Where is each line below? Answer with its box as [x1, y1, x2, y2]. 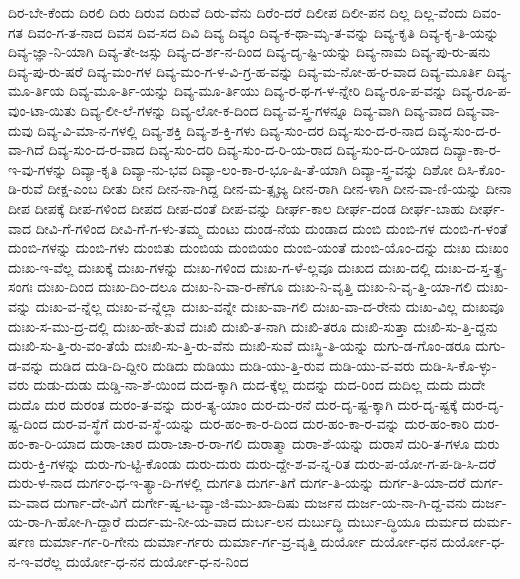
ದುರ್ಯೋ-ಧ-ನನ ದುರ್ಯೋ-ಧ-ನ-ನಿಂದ [66, 550, 249, 571]
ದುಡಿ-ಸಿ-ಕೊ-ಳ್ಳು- [419, 354, 497, 375]
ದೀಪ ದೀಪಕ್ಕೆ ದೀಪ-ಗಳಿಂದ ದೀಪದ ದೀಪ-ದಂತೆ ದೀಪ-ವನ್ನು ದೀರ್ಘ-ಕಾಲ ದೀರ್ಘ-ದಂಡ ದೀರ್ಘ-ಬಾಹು [8, 197, 465, 218]
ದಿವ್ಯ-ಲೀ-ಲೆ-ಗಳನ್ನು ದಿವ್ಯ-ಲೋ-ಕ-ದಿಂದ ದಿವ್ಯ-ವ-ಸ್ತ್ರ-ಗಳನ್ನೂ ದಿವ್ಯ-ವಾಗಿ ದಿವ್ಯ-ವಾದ [80, 99, 452, 120]
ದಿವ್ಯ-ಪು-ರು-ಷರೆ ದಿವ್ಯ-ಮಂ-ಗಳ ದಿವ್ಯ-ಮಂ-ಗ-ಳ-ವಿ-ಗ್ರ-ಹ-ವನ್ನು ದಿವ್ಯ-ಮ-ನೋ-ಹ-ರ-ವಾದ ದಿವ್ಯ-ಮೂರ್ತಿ [8, 60, 483, 81]
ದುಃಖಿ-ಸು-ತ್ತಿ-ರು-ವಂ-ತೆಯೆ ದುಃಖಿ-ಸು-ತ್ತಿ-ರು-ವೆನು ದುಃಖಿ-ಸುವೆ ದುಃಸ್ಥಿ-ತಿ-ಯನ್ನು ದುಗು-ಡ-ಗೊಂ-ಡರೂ [8, 335, 471, 356]
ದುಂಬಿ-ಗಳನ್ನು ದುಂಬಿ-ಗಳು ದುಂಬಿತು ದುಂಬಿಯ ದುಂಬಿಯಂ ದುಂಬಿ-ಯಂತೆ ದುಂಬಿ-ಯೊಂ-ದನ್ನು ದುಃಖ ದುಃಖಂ [8, 237, 509, 258]
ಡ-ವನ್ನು [8, 354, 45, 375]
